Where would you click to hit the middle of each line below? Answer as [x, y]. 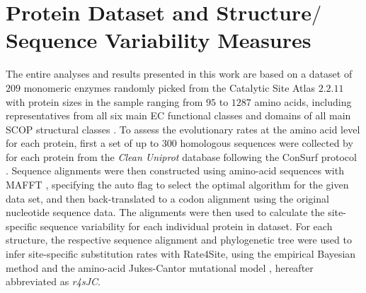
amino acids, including [303, 101]
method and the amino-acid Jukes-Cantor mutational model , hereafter [160, 267]
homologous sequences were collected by [267, 143]
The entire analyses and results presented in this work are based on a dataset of [179, 74]
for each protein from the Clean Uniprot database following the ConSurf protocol [181, 156]
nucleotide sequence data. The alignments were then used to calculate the [165, 212]
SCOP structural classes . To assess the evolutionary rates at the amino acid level [183, 129]
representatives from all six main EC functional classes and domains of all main [178, 115]
